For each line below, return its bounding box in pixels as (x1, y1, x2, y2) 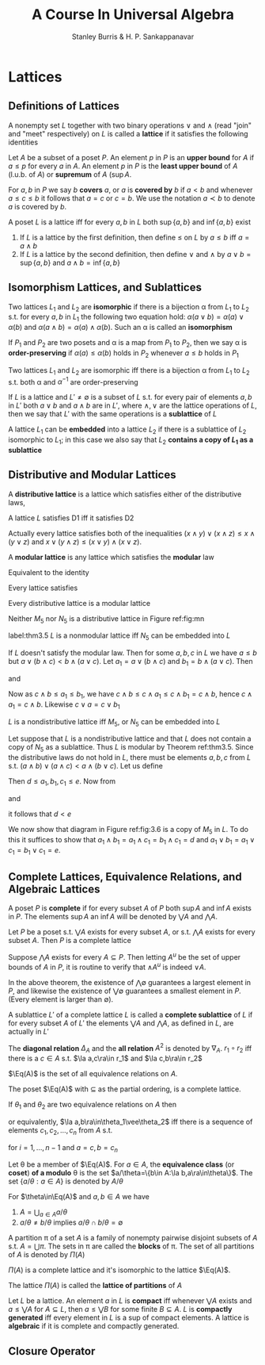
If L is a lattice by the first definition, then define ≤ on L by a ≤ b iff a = (19, 232, 250, 242)
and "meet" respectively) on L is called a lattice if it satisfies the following (8, 128, 248, 138)
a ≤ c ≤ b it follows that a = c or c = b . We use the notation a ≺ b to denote (8, 193, 256, 203)
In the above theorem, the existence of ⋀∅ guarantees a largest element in (8, 977, 252, 987)
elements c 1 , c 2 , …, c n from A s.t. (8, 1125, 113, 1137)
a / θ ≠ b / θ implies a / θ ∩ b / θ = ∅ (19, 1217, 123, 1227)
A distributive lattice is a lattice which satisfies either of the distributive (8, 489, 242, 499)
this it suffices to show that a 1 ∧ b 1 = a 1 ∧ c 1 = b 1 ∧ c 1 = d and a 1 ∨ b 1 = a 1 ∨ (8, 834, 256, 846)
